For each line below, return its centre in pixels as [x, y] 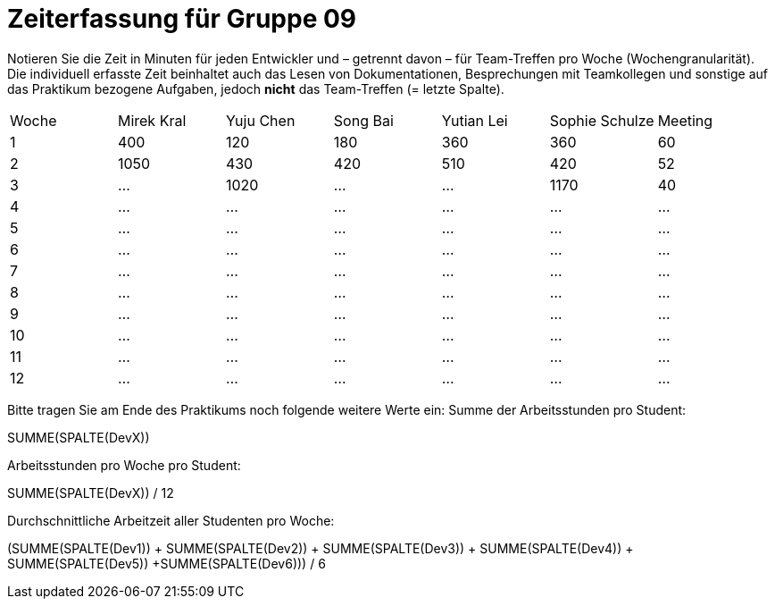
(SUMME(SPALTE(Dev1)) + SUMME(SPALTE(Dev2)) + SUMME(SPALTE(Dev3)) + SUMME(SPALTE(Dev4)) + [321, 548]
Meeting [685, 120]
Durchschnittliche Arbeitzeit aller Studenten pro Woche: [171, 520]
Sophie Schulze [602, 120]
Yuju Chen [260, 120]
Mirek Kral [152, 120]
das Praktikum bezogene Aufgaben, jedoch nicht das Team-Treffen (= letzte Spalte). [256, 88]
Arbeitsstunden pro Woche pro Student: [124, 465]
